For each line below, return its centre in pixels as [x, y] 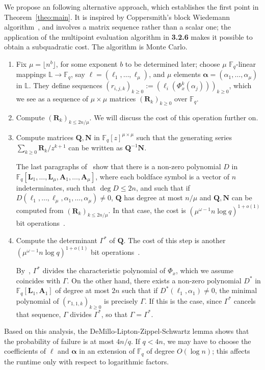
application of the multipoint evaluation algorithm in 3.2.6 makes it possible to [128, 36]
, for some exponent [87, 63]
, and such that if [163, 187]
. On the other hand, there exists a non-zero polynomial [154, 280]
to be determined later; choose [173, 63]
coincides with [38, 280]
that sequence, [38, 314]
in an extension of [107, 351]
